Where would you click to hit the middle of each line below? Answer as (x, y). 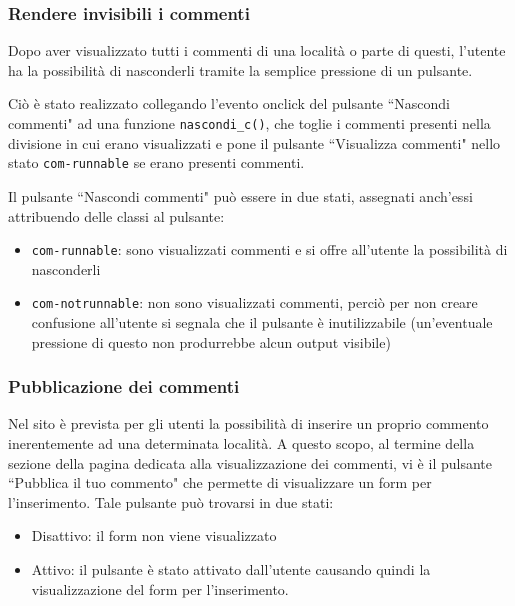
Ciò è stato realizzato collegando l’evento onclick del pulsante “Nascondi (229, 103)
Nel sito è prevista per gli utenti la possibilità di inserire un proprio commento (248, 423)
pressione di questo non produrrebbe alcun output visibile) (211, 341)
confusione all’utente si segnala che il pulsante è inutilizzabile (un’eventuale (262, 322)
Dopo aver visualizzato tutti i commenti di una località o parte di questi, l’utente (257, 50)
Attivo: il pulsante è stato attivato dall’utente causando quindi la (231, 568)
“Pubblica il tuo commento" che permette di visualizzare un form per (220, 482)
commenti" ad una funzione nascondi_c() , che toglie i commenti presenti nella (249, 123)
